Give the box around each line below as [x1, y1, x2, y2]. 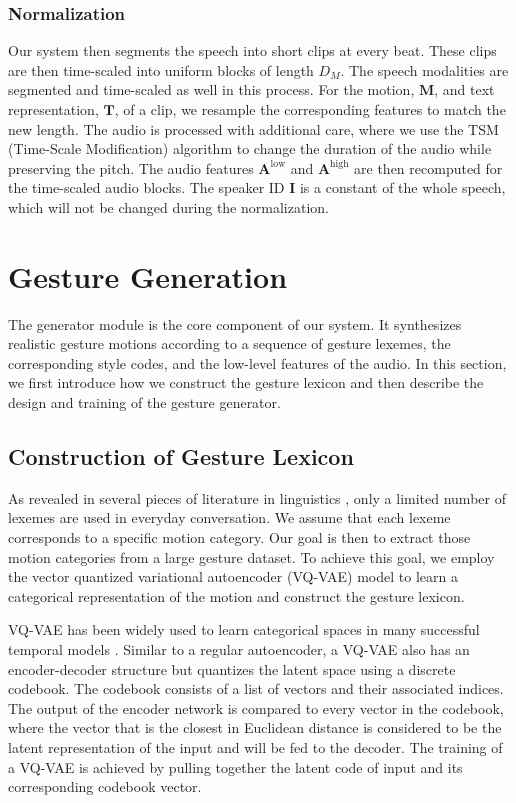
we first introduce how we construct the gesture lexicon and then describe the [8, 372, 484, 393]
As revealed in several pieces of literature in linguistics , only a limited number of [8, 487, 506, 508]
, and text [434, 79, 495, 100]
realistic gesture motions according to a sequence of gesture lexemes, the [8, 333, 451, 354]
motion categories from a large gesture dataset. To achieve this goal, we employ [8, 546, 495, 567]
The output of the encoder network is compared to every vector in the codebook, [8, 697, 504, 718]
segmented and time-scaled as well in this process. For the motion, [8, 79, 415, 100]
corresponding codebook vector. [8, 776, 202, 797]
